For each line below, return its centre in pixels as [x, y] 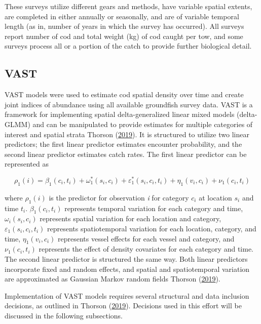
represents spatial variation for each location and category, [130, 218]
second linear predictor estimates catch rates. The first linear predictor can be [126, 154]
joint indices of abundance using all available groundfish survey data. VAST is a [129, 104]
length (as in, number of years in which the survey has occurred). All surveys [124, 26]
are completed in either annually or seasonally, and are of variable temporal [122, 16]
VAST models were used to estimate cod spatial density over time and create [124, 94]
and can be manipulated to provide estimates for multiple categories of [143, 124]
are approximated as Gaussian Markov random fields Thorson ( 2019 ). [113, 279]
